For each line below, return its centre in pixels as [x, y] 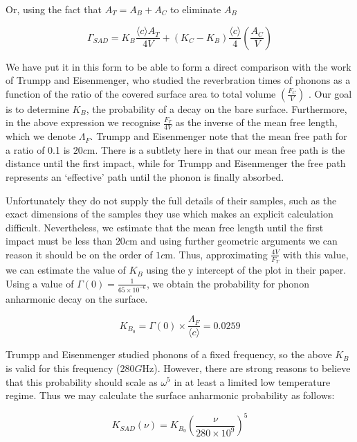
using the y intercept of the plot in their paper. [246, 270]
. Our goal [330, 93]
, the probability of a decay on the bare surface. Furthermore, [217, 108]
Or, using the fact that [54, 9]
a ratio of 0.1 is [38, 149]
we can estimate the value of [66, 270]
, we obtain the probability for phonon [228, 283]
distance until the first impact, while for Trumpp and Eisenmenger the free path [176, 163]
